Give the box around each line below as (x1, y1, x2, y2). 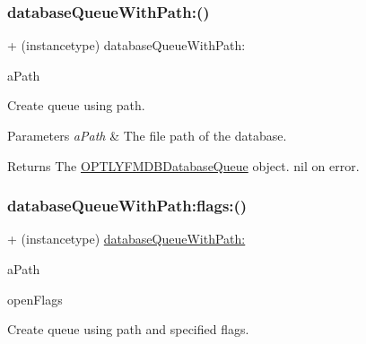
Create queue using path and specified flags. (7, 320, 249, 339)
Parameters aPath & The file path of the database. (7, 126, 287, 144)
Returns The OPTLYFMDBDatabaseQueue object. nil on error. (7, 156, 360, 175)
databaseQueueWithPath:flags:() (7, 194, 248, 217)
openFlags (7, 289, 63, 308)
